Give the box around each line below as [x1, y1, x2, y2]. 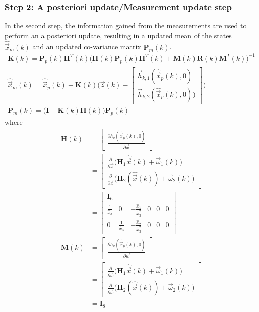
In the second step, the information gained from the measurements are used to [5, 20, 247, 31]
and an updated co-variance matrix [32, 41, 141, 52]
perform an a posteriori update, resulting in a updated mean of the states [5, 30, 232, 40]
